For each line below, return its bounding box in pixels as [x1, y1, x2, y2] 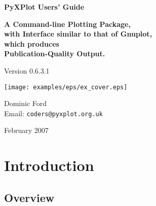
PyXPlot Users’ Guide [4, 2, 85, 12]
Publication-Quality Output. [4, 48, 105, 59]
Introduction [4, 155, 94, 176]
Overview [4, 189, 55, 205]
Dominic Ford [4, 98, 47, 109]
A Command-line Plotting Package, [4, 18, 131, 29]
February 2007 [4, 125, 49, 135]
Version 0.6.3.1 [4, 65, 50, 76]
